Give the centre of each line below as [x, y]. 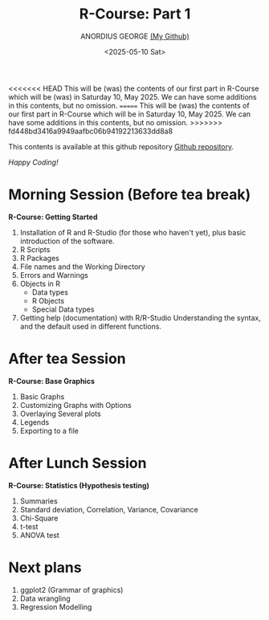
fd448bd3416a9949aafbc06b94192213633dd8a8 [91, 131]
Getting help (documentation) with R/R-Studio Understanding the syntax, [140, 317]
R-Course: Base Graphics [51, 381]
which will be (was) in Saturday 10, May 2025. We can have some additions [132, 96]
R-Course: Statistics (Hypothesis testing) [79, 485]
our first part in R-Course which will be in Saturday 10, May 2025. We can [130, 114]
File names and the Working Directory [83, 267]
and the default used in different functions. [91, 326]
